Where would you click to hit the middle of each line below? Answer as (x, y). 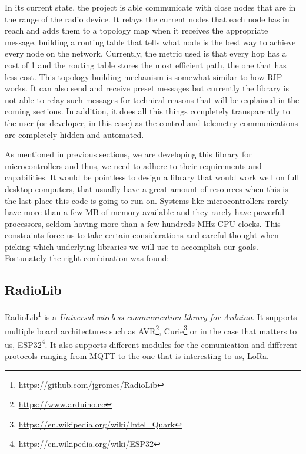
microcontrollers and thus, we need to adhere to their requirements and (133, 165)
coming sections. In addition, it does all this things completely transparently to (147, 111)
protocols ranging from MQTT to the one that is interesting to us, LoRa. (137, 356)
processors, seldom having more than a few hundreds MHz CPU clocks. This (143, 223)
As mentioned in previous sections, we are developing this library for (128, 154)
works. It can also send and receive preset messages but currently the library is (147, 88)
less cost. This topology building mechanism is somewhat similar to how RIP (144, 76)
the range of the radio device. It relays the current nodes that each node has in (147, 19)
